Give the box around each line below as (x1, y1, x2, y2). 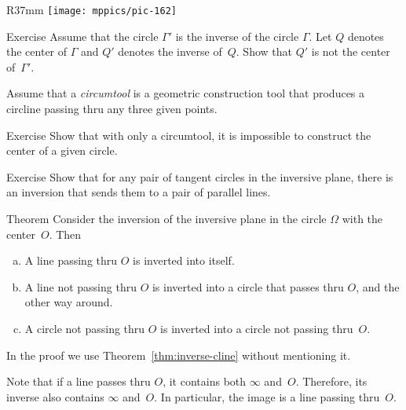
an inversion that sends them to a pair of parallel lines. (6, 184, 271, 200)
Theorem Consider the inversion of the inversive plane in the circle (6, 210, 327, 226)
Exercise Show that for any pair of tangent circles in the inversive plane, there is (6, 168, 393, 185)
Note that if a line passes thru (6, 373, 151, 390)
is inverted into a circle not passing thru (160, 320, 353, 336)
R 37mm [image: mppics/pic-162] (6, 2, 177, 17)
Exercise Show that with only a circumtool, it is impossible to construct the (6, 126, 371, 143)
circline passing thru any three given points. (6, 101, 218, 117)
